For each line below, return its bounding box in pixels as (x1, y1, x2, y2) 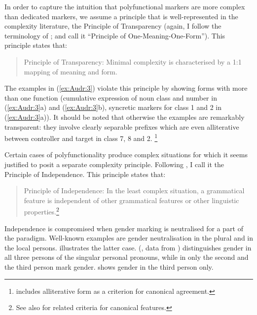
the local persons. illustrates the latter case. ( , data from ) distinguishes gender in (4, 242, 252, 252)
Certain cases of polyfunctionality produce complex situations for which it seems (4, 149, 248, 160)
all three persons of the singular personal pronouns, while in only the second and (4, 252, 249, 262)
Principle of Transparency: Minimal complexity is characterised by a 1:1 (24, 56, 242, 67)
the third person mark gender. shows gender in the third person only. (4, 261, 214, 272)
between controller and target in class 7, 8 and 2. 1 (4, 132, 158, 143)
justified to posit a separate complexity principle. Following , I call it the (4, 159, 224, 169)
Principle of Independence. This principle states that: (4, 169, 166, 179)
